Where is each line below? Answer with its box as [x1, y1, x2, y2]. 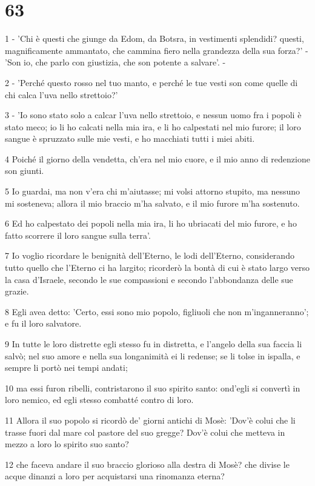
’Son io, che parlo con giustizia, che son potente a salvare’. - [5, 56, 226, 68]
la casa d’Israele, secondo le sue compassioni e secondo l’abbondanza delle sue [5, 273, 293, 285]
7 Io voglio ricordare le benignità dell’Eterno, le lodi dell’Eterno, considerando [5, 249, 294, 262]
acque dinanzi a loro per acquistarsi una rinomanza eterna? [5, 470, 225, 482]
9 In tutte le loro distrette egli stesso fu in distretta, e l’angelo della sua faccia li [5, 338, 302, 350]
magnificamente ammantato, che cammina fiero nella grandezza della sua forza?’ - [5, 44, 308, 56]
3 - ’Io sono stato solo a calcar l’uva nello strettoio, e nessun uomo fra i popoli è [5, 108, 302, 121]
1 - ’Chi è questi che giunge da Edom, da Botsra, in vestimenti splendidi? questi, [5, 32, 304, 45]
